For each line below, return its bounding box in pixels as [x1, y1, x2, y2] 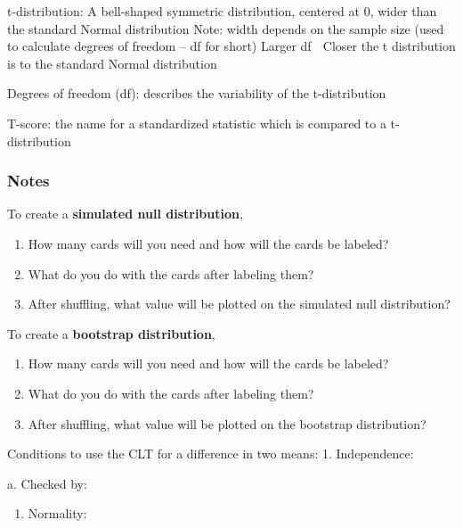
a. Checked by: [7, 474, 87, 492]
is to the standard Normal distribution [7, 54, 217, 72]
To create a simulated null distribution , [7, 204, 243, 223]
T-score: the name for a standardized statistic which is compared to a [7, 113, 386, 132]
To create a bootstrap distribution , [7, 324, 215, 342]
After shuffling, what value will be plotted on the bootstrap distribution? [28, 414, 426, 433]
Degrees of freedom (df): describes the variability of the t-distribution [7, 84, 386, 103]
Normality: [28, 504, 87, 523]
